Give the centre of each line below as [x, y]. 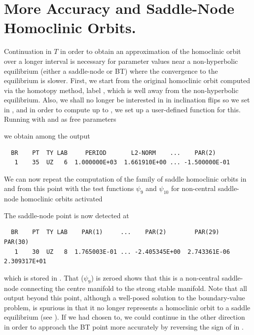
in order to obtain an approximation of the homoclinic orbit [150, 51]
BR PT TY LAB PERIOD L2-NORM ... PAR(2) [113, 153]
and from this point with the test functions [69, 188]
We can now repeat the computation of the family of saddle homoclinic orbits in [125, 178]
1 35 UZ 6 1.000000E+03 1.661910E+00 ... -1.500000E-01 [122, 163]
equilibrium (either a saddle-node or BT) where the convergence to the [111, 71]
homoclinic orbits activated [61, 199]
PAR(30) [17, 242]
